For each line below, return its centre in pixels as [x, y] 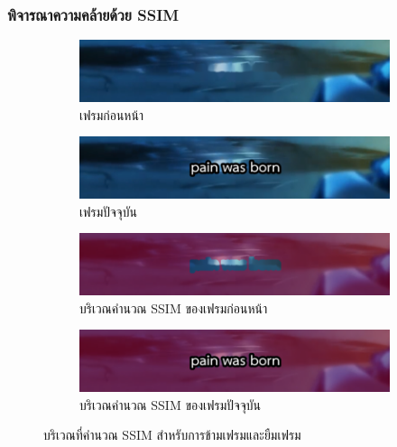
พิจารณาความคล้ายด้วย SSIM [93, 14]
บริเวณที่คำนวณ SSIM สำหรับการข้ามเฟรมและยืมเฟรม [172, 435]
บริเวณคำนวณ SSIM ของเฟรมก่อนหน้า [174, 307]
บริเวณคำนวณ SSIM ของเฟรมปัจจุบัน [170, 404]
